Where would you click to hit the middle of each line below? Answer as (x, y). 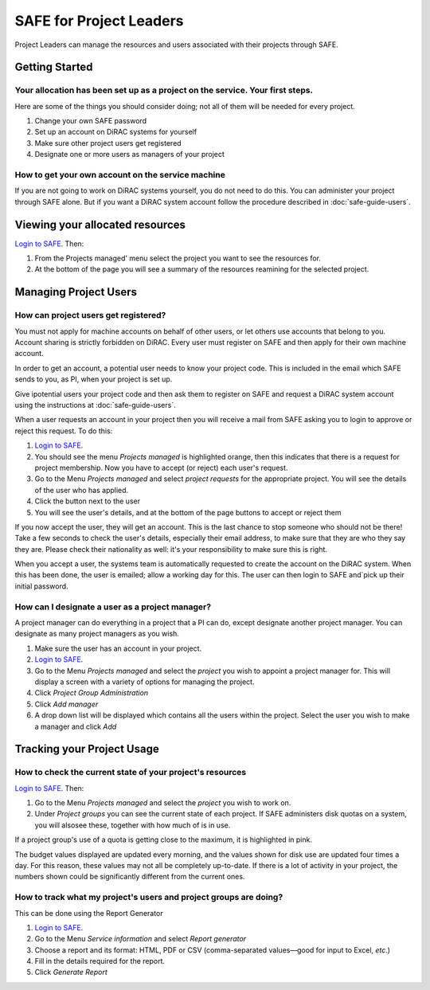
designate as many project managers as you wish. (97, 634)
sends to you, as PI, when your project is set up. (94, 379)
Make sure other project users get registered (108, 143)
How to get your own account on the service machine (120, 175)
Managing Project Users (76, 292)
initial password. (41, 586)
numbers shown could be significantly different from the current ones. (130, 877)
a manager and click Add (76, 726)
